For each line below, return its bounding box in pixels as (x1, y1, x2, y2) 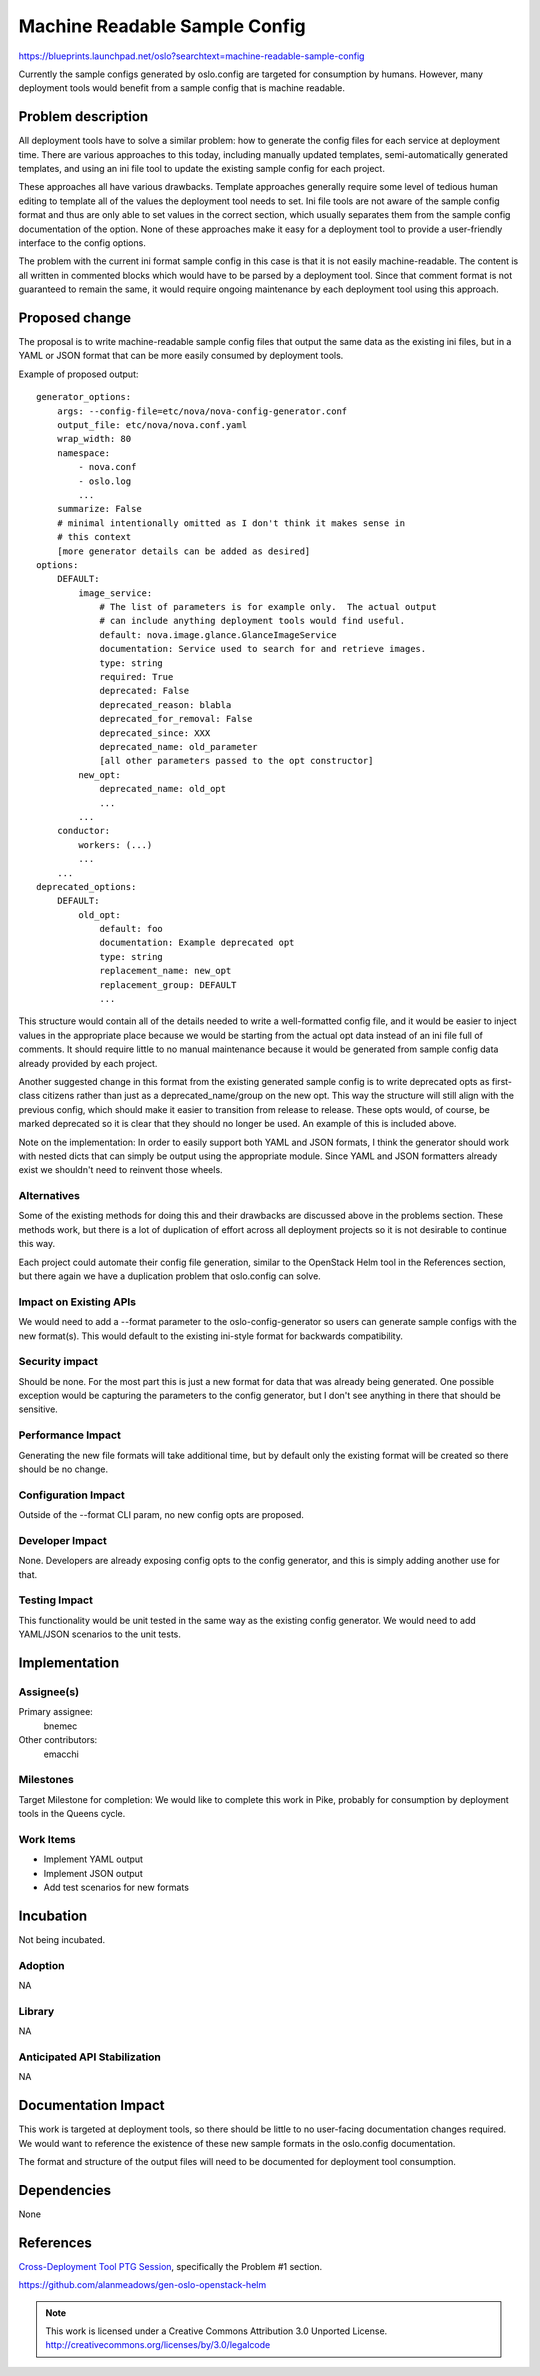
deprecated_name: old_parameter (99, 741, 259, 752)
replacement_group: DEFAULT (99, 979, 237, 990)
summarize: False (56, 503, 142, 515)
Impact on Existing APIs (18, 1295, 137, 1309)
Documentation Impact (18, 2097, 165, 2114)
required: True (99, 671, 174, 683)
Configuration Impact (18, 1488, 125, 1502)
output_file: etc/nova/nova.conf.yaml (56, 420, 248, 430)
